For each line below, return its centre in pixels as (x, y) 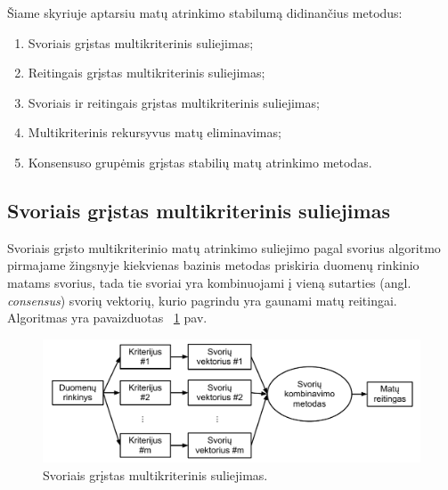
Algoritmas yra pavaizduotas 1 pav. (107, 318)
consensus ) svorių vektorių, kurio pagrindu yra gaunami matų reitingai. (202, 300)
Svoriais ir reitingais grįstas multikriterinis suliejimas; (174, 102)
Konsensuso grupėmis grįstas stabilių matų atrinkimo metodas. (200, 162)
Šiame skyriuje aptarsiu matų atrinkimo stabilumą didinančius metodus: (205, 12)
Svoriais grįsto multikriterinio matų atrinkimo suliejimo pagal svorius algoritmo (224, 247)
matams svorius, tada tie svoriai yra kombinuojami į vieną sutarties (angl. (209, 282)
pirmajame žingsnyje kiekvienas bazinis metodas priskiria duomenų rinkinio (213, 265)
